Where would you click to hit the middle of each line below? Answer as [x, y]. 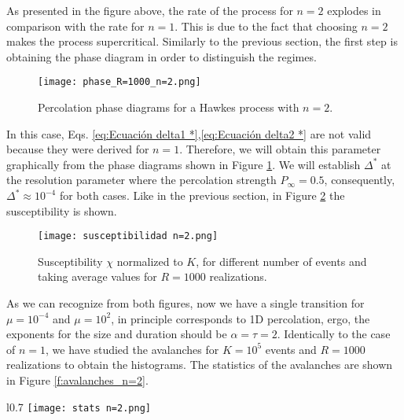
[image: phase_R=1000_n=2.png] [119, 82]
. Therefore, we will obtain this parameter [280, 149]
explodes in [354, 10]
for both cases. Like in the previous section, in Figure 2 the [202, 195]
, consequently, [360, 180]
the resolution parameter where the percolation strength [141, 180]
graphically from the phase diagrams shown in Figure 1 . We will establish [184, 164]
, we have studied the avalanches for [132, 349]
